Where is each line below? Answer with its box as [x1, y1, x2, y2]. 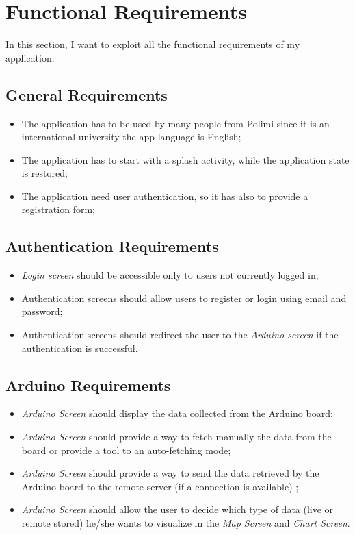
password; [21, 304, 63, 319]
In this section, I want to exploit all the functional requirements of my [5, 37, 300, 51]
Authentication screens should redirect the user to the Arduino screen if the [21, 327, 339, 342]
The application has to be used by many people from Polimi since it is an [21, 116, 330, 130]
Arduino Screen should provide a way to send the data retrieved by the [21, 466, 319, 480]
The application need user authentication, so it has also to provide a [21, 188, 308, 203]
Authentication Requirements [5, 236, 219, 257]
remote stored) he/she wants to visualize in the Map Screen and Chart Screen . [21, 516, 350, 530]
